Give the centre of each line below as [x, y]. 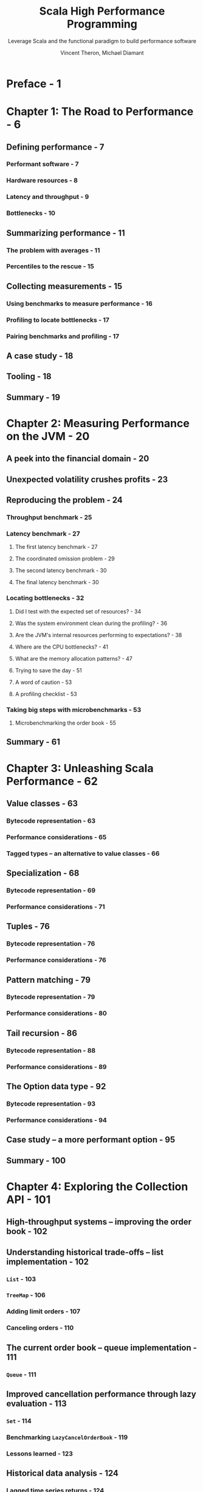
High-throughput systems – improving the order [99, 1222]
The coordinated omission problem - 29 [65, 559]
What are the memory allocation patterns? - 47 [74, 658]
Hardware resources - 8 [42, 181]
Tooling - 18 [29, 376]
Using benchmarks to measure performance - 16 [80, 304]
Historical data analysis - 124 [62, 1473]
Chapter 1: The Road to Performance [100, 112]
